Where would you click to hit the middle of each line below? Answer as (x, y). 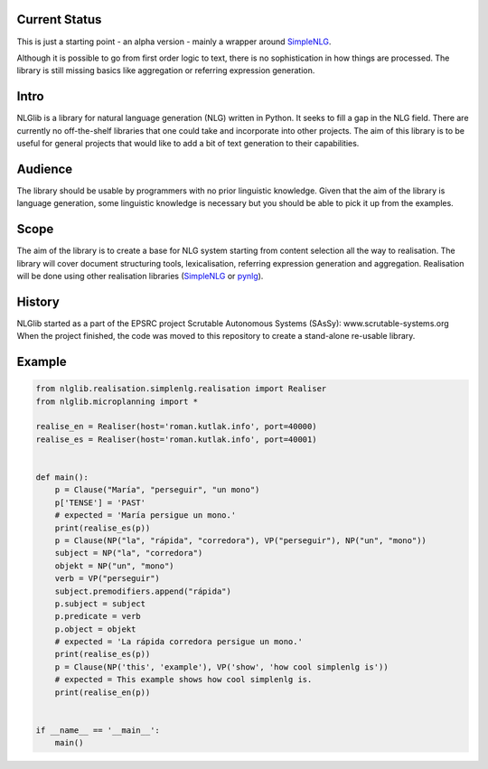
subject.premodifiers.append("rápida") (143, 591)
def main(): (62, 478)
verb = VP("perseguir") (107, 579)
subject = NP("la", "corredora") (129, 553)
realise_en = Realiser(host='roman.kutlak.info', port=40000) (176, 427)
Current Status (59, 19)
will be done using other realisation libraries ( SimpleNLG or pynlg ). (140, 276)
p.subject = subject (100, 604)
